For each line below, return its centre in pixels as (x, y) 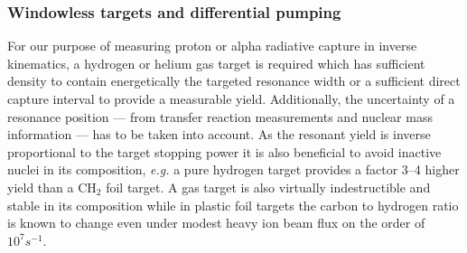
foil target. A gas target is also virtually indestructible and (268, 187)
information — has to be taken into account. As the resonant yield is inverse (219, 134)
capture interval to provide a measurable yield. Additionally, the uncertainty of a (231, 98)
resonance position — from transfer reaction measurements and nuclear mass (220, 116)
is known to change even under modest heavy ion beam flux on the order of (216, 223)
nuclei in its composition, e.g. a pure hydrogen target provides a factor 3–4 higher (233, 169)
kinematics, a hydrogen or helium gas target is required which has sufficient (216, 63)
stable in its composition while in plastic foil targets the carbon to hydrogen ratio (233, 205)
